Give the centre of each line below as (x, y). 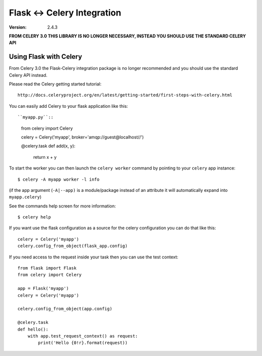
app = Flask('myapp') (43, 288)
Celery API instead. (28, 75)
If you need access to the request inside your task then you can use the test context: (94, 257)
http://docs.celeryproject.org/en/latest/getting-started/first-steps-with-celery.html (125, 95)
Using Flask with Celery (46, 57)
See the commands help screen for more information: (62, 206)
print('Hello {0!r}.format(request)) (83, 343)
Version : (18, 27)
